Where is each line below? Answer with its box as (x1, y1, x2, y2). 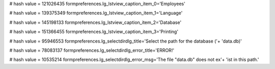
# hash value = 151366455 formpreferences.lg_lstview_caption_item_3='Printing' (9, 28, 178, 35)
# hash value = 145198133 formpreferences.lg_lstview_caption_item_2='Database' (9, 19, 182, 25)
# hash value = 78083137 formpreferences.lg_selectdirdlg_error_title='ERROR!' (9, 47, 175, 53)
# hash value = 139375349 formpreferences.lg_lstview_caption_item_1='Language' (9, 10, 183, 16)
